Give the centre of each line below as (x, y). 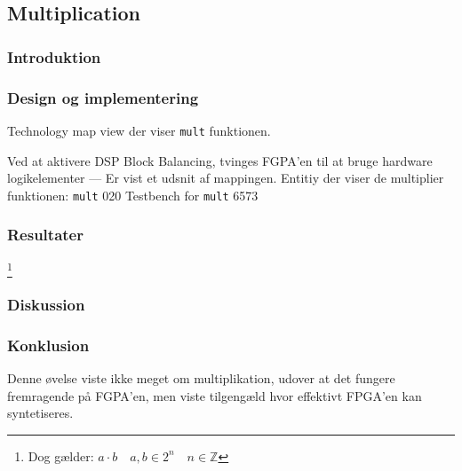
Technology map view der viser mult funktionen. (139, 130)
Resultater (45, 235)
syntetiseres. (40, 413)
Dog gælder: (61, 455)
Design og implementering (103, 97)
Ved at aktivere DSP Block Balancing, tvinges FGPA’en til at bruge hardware (220, 160)
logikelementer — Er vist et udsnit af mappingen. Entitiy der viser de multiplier (226, 178)
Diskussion (46, 304)
